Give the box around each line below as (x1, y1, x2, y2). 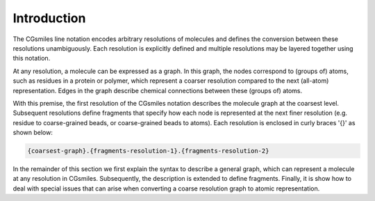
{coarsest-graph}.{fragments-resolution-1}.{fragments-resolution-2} (27, 147, 269, 155)
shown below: (12, 129, 53, 137)
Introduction (12, 10, 86, 26)
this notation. (12, 54, 51, 63)
